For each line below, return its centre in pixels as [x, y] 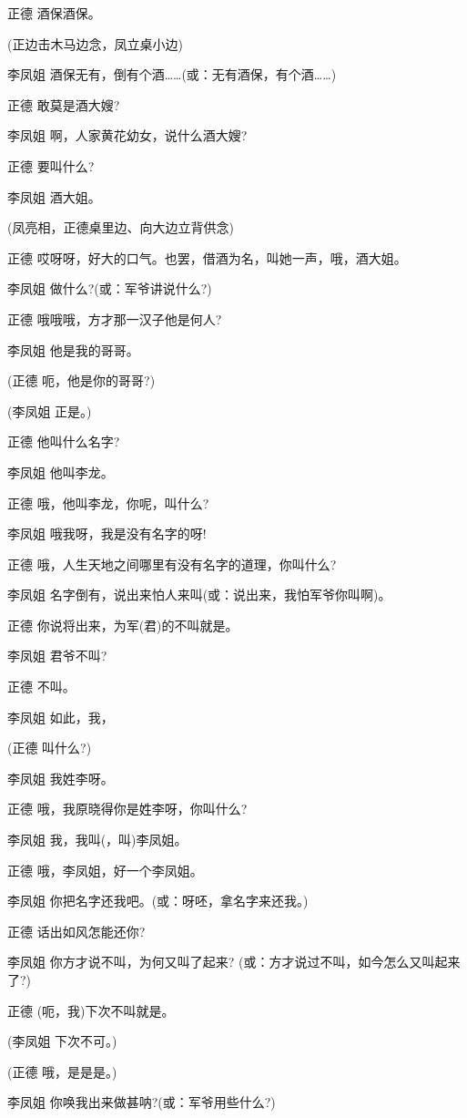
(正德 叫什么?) [50, 748]
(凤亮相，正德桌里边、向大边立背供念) [121, 227]
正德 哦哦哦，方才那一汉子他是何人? [115, 318]
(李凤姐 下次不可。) [62, 1041]
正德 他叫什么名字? [64, 441]
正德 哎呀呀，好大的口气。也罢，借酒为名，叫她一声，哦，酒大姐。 [207, 257]
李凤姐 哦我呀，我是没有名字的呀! [107, 533]
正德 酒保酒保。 [54, 13]
